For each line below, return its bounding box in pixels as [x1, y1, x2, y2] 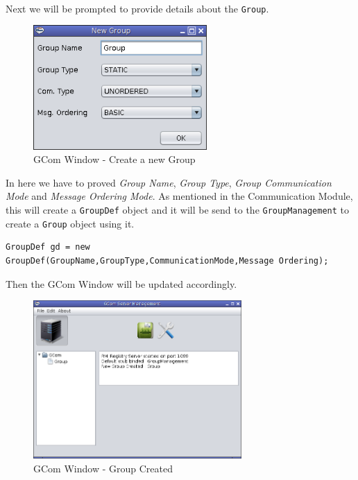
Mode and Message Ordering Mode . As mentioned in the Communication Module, [6, 189, 353, 203]
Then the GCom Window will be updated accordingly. [6, 276, 237, 291]
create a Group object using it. [6, 216, 135, 230]
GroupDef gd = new [6, 242, 90, 252]
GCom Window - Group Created [33, 461, 173, 475]
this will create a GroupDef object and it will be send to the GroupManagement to [6, 203, 350, 217]
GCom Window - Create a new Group [33, 152, 196, 166]
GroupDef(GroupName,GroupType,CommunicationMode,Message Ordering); [6, 255, 329, 266]
